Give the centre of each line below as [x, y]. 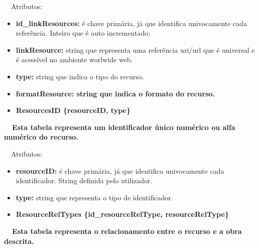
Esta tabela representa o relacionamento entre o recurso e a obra [127, 231]
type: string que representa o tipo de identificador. [94, 197]
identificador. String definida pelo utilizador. [84, 180]
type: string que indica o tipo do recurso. [80, 76]
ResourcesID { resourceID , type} [73, 110]
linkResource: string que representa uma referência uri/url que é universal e [135, 49]
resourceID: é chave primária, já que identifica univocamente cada [120, 170]
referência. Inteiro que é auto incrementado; [83, 33]
